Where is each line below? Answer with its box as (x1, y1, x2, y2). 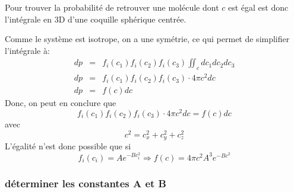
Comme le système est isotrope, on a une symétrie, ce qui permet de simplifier (5, 33, 290, 45)
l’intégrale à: (5, 44, 50, 56)
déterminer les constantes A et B (5, 175, 167, 190)
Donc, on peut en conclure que (5, 97, 116, 109)
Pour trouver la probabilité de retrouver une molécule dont (5, 1, 219, 13)
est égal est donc (228, 1, 289, 13)
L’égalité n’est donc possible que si (5, 140, 131, 152)
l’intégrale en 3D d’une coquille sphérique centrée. (5, 12, 186, 25)
